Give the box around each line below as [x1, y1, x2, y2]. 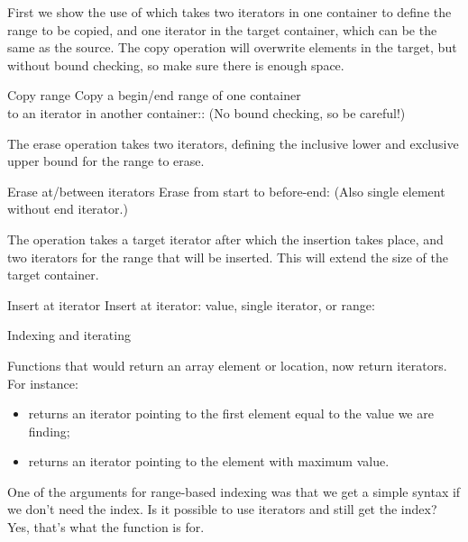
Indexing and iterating [7, 326, 131, 344]
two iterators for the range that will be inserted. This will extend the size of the [7, 247, 448, 266]
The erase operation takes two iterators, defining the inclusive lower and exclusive [7, 133, 459, 152]
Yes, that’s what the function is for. [7, 518, 205, 537]
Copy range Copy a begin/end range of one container [7, 86, 301, 105]
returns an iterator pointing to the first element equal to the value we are [28, 404, 434, 423]
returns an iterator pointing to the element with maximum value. [28, 452, 390, 471]
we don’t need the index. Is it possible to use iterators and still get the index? [7, 500, 437, 519]
